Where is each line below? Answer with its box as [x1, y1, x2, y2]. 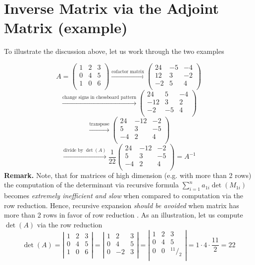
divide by [63, 148, 83, 153]
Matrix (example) [4, 17, 128, 38]
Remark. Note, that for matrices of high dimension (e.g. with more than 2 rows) [4, 170, 252, 180]
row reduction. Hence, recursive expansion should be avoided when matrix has [4, 200, 239, 210]
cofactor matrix [111, 69, 145, 74]
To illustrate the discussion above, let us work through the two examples [4, 46, 224, 56]
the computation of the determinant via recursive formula [4, 179, 179, 190]
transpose [89, 122, 109, 127]
